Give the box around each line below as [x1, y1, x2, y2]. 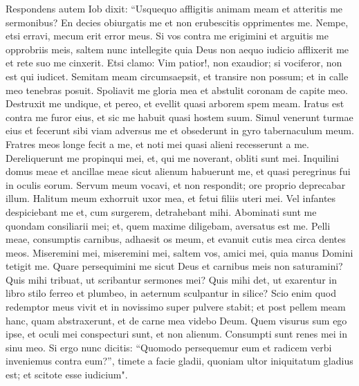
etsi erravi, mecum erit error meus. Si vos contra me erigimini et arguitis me [6, 28, 329, 43]
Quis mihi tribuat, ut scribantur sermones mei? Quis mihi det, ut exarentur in [6, 272, 337, 286]
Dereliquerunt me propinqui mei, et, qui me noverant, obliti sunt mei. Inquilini [6, 150, 339, 165]
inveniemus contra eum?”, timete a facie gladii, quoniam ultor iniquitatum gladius [6, 353, 353, 368]
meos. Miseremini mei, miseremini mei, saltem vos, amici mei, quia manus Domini [6, 245, 353, 259]
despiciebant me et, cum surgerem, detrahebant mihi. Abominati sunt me [6, 204, 317, 219]
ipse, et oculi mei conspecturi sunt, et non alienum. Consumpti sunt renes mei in [6, 327, 348, 341]
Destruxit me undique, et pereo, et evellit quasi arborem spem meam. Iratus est [6, 96, 344, 111]
